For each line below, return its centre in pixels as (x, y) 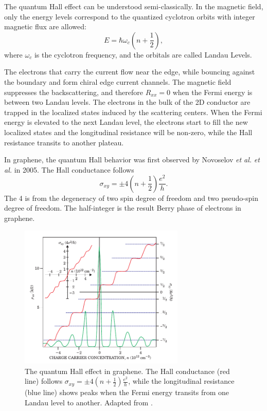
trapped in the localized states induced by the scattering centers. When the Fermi (133, 112)
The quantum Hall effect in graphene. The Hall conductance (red (127, 371)
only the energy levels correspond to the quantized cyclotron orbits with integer (130, 16)
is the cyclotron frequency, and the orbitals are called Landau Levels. (143, 54)
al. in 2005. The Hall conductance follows (69, 169)
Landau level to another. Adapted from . (89, 402)
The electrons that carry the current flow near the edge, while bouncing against (130, 72)
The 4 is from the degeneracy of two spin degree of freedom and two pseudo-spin (131, 198)
